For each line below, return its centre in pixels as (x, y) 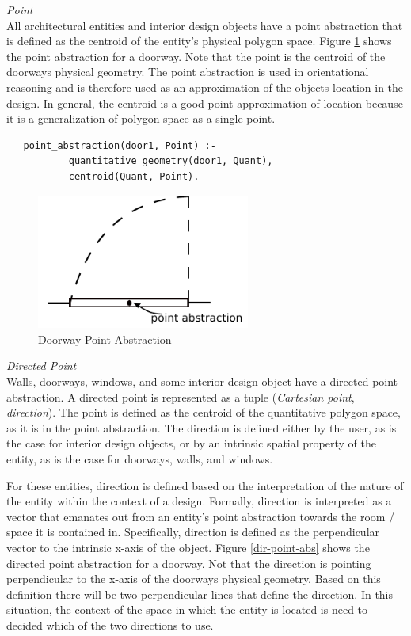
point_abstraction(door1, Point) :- (120, 145)
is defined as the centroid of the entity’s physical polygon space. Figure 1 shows (199, 41)
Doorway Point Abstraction (105, 339)
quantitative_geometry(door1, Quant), (171, 161)
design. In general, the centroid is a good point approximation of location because (205, 103)
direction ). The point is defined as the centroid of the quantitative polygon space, (204, 412)
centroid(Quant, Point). (134, 176)
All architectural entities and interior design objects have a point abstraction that (205, 25)
